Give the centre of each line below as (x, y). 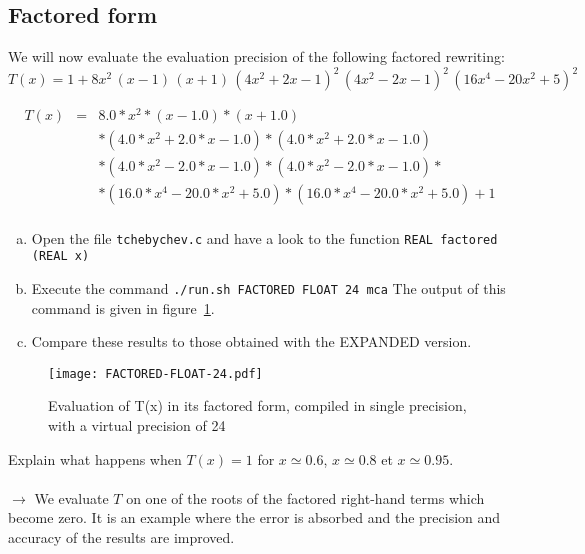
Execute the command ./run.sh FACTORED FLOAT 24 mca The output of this (268, 287)
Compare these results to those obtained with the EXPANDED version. (251, 341)
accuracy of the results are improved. (121, 536)
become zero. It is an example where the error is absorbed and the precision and (254, 517)
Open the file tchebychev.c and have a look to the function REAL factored (264, 237)
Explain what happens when (95, 458)
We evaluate (71, 497)
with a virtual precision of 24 (137, 424)
